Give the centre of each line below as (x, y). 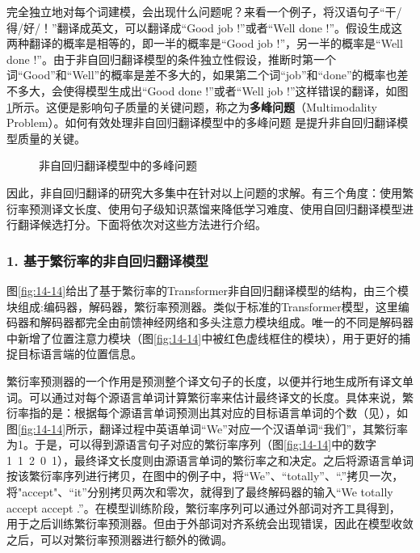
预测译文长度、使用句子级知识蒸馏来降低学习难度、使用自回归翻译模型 (215, 208)
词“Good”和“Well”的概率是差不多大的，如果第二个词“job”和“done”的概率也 (202, 75)
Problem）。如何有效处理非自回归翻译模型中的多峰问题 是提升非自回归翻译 (202, 122)
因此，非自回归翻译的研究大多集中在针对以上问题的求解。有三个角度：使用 (204, 192)
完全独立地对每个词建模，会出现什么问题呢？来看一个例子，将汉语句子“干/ (204, 11)
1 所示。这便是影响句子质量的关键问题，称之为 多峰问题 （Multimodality (192, 106)
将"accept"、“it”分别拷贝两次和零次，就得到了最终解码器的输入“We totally (200, 492)
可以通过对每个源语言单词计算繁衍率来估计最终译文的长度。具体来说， (215, 397)
